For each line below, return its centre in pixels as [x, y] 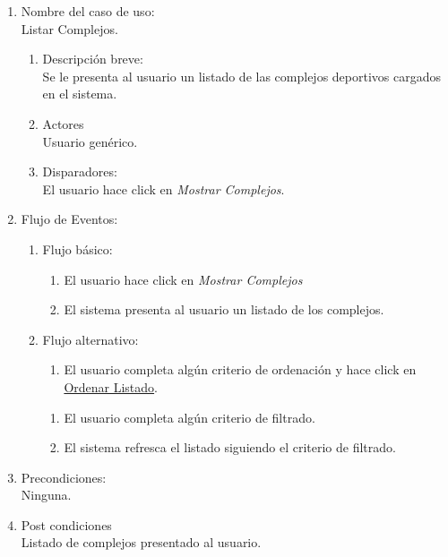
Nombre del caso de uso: [88, 11]
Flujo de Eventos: [69, 219]
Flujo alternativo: [90, 339]
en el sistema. [80, 94]
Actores [63, 123]
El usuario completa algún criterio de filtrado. [190, 417]
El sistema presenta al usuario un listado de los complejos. [224, 309]
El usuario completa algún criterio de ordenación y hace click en [240, 369]
